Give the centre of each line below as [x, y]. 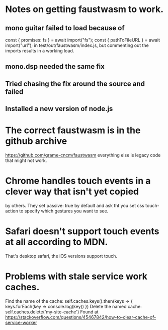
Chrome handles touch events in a [78, 181]
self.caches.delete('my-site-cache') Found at [52, 312]
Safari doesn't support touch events [82, 231]
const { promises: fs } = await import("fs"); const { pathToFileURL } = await [82, 40]
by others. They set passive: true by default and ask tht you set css [75, 206]
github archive [36, 141]
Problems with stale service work [76, 277]
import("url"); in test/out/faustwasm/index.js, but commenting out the [77, 45]
